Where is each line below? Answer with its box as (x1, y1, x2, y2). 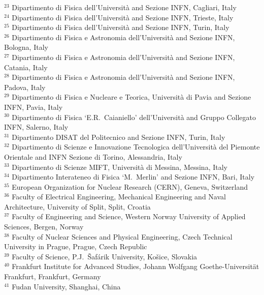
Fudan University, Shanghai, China (12, 281, 121, 291)
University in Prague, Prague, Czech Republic (4, 241, 147, 252)
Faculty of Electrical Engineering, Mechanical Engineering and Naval (12, 191, 226, 202)
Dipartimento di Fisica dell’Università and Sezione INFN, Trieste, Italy (12, 12, 234, 22)
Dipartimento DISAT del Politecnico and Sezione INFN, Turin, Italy (12, 131, 225, 142)
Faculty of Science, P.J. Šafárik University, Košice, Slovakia (12, 251, 197, 261)
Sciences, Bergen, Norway (4, 221, 84, 232)
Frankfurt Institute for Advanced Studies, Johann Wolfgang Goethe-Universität (12, 261, 259, 272)
